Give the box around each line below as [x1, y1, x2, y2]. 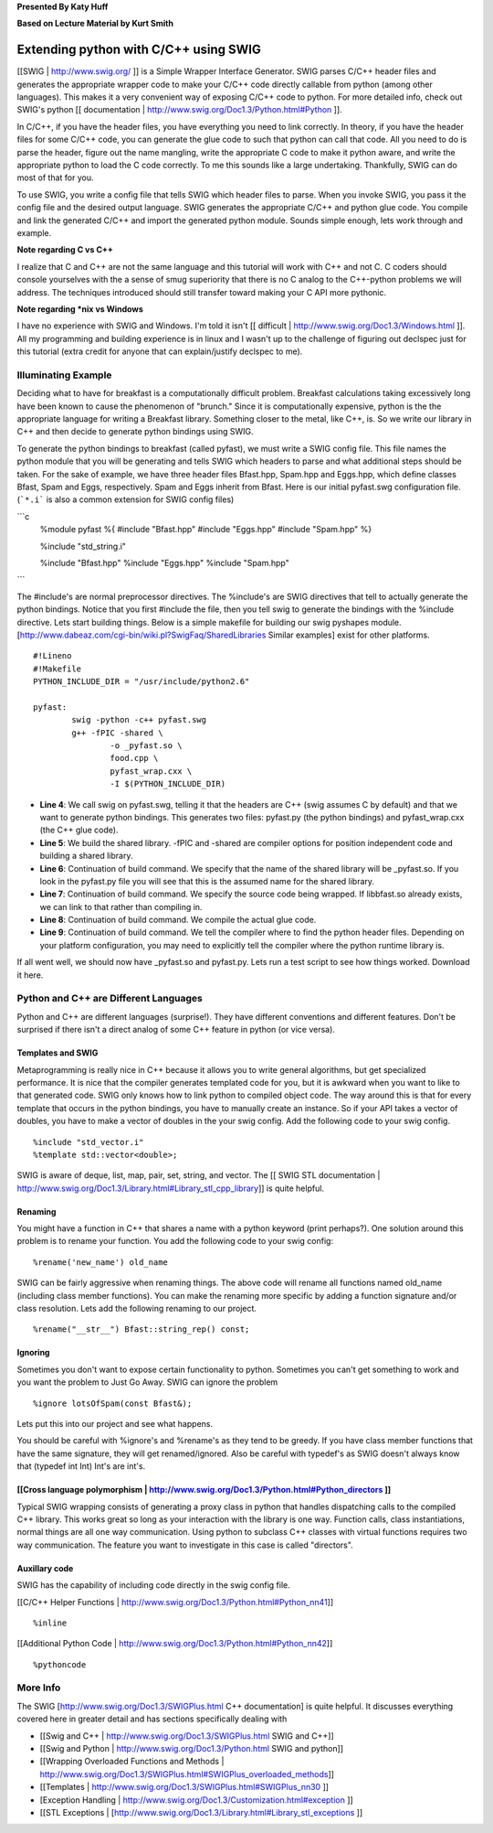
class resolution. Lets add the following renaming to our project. [16, 1303, 257, 1314]
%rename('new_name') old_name [33, 1257, 169, 1267]
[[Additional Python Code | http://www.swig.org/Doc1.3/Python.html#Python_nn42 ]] [16, 1638, 333, 1649]
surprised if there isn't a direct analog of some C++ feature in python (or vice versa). [16, 1024, 335, 1035]
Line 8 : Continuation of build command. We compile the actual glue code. [39, 915, 317, 926]
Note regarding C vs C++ [16, 244, 114, 255]
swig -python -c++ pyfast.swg [71, 714, 207, 725]
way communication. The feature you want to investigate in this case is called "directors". [16, 1539, 353, 1550]
